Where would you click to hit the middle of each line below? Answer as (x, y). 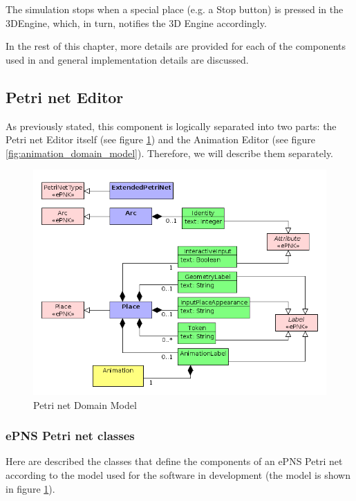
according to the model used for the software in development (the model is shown (178, 475)
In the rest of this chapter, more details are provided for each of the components (176, 46)
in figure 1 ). (30, 488)
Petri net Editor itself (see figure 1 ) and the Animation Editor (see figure (160, 139)
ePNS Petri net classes (70, 436)
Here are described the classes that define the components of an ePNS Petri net (174, 461)
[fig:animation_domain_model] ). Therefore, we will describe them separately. (170, 153)
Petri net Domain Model (85, 404)
